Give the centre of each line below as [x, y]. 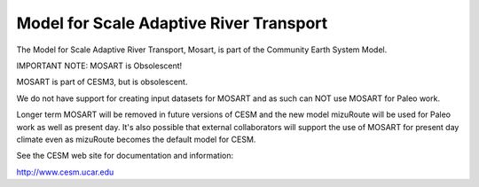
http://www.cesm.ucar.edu [65, 172]
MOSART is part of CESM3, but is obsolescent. [102, 82]
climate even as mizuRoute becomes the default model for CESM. [136, 139]
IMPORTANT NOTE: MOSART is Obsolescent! [99, 66]
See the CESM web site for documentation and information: [125, 156]
